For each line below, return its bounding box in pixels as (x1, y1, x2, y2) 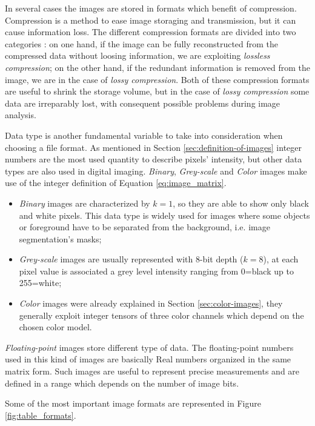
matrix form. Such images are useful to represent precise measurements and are (5, 365, 300, 378)
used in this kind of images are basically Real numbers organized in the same (5, 353, 291, 365)
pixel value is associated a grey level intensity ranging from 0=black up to (19, 264, 294, 277)
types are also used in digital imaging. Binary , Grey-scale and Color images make (5, 164, 307, 177)
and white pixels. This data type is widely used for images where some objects (19, 208, 310, 221)
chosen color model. (19, 321, 92, 333)
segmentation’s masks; (19, 232, 102, 245)
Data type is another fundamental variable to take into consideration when (5, 128, 283, 141)
